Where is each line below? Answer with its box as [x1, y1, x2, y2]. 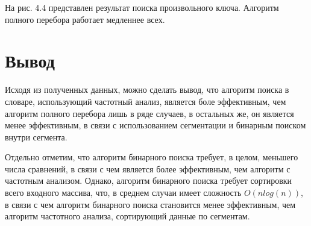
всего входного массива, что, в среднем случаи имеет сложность [5, 186, 242, 199]
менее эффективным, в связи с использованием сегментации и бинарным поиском [5, 119, 306, 131]
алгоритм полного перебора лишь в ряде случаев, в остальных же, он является [5, 107, 294, 119]
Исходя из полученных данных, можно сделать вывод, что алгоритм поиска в [5, 83, 289, 96]
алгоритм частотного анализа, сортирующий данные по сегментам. [5, 210, 250, 222]
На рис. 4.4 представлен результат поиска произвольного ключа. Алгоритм [5, 1, 279, 13]
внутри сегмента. [5, 130, 68, 143]
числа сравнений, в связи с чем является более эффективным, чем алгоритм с [5, 162, 291, 175]
